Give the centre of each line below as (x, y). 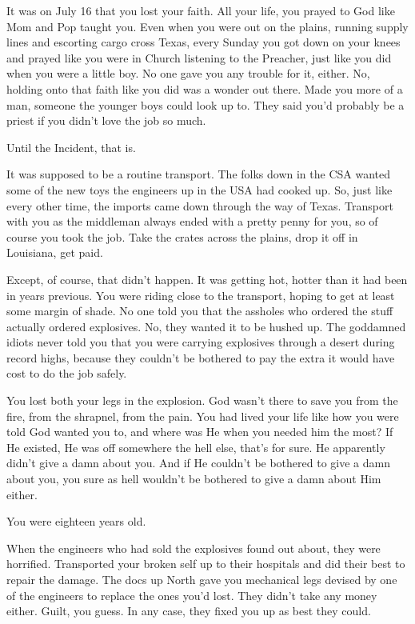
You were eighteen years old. (76, 521)
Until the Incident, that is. (71, 147)
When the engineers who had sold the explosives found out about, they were (194, 548)
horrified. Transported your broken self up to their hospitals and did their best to (206, 564)
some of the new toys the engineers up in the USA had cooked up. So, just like (200, 189)
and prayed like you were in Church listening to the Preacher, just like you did (199, 57)
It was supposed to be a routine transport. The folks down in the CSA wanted (199, 174)
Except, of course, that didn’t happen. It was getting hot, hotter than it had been (207, 279)
